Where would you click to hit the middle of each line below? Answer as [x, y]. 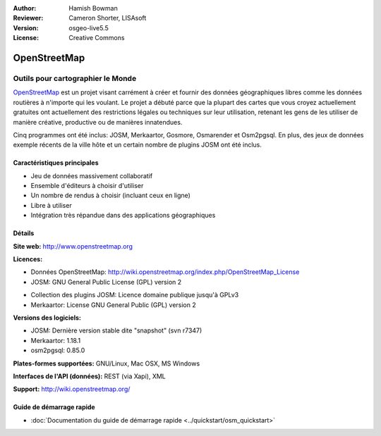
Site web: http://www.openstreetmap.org [73, 246]
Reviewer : [28, 18]
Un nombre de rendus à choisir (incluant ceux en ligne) [110, 195]
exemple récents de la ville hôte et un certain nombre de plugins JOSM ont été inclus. [138, 145]
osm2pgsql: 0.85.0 [58, 350]
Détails [24, 233]
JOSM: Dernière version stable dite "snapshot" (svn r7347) [116, 330]
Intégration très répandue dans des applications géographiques [123, 216]
